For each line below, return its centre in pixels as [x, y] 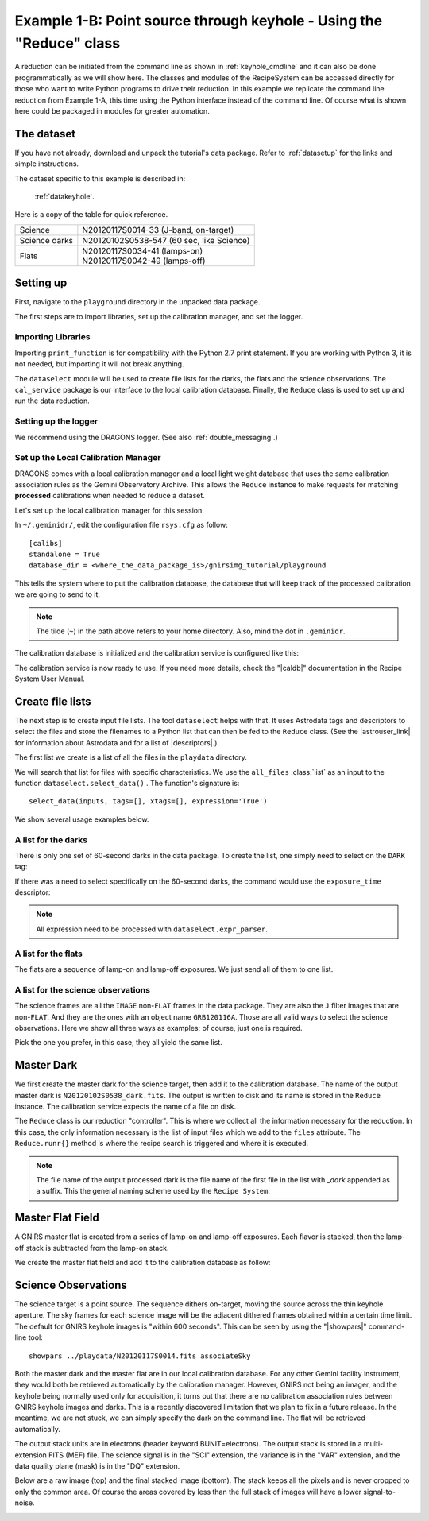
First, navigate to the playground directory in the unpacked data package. [137, 302]
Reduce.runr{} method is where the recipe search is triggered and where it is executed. [162, 1144]
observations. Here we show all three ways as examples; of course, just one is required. [158, 1028]
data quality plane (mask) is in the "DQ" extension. [97, 1466]
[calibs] [46, 543]
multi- [373, 1444]
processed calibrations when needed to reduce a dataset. [110, 496]
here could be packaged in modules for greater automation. [112, 110]
